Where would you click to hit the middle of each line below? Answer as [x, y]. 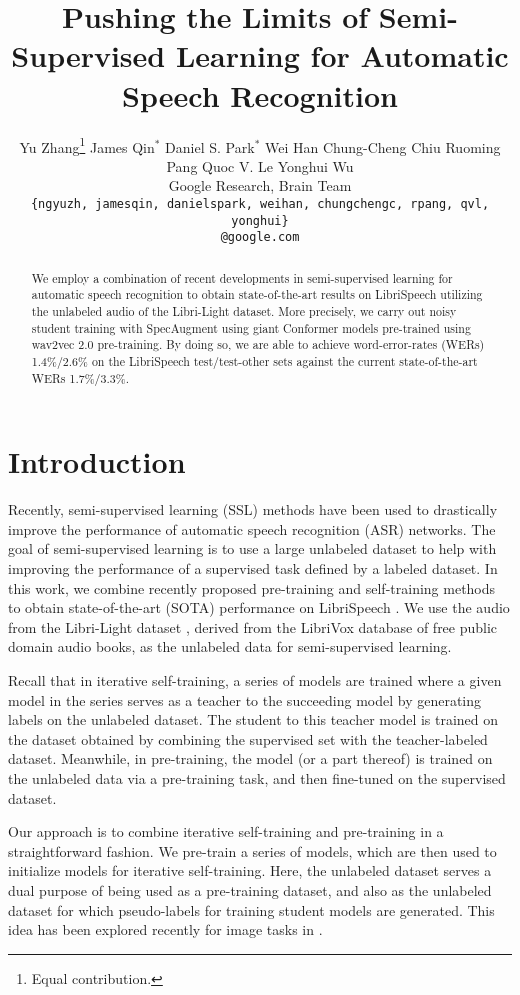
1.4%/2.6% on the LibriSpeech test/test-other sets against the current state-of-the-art [254, 360]
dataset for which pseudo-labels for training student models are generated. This [251, 909]
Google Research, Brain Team [260, 185]
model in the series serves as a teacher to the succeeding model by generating [245, 699]
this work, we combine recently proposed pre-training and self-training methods [252, 587]
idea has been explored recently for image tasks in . [165, 929]
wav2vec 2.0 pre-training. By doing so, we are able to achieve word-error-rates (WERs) [258, 344]
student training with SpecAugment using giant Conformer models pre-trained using [251, 327]
